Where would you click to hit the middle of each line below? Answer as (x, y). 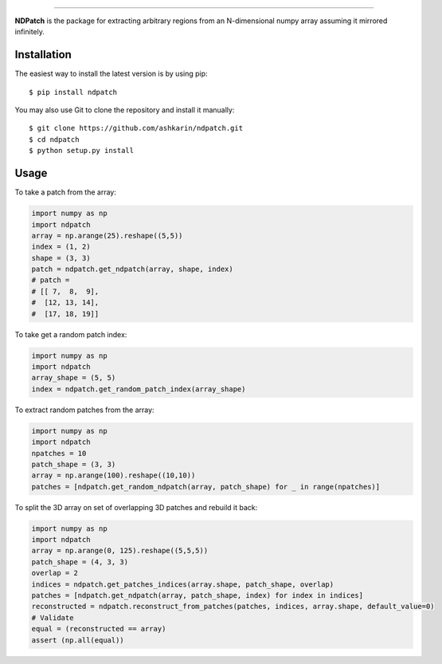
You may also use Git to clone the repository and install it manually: (125, 110)
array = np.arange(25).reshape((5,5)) (107, 236)
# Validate (53, 617)
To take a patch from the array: (66, 192)
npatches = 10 (59, 453)
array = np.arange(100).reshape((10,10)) (113, 475)
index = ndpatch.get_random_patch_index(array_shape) (139, 389)
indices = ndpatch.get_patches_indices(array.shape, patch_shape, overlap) (183, 584)
